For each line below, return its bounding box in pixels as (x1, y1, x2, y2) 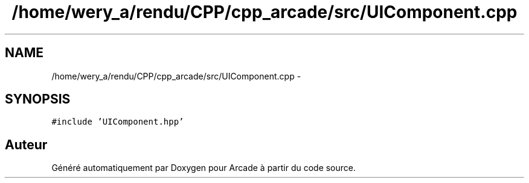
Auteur (5, 137, 48, 152)
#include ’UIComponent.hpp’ (51, 117, 184, 127)
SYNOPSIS (5, 91, 71, 107)
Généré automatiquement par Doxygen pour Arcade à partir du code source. (51, 163, 356, 173)
